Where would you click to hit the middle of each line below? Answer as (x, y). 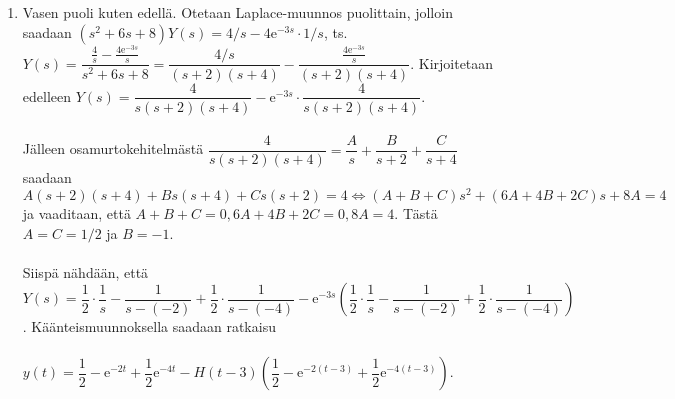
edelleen (47, 95)
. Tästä (416, 212)
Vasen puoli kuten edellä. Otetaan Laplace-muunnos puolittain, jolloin (237, 12)
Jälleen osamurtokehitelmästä (113, 148)
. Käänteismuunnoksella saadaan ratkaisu (149, 326)
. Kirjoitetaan (452, 62)
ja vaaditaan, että (76, 212)
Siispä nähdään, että (85, 271)
